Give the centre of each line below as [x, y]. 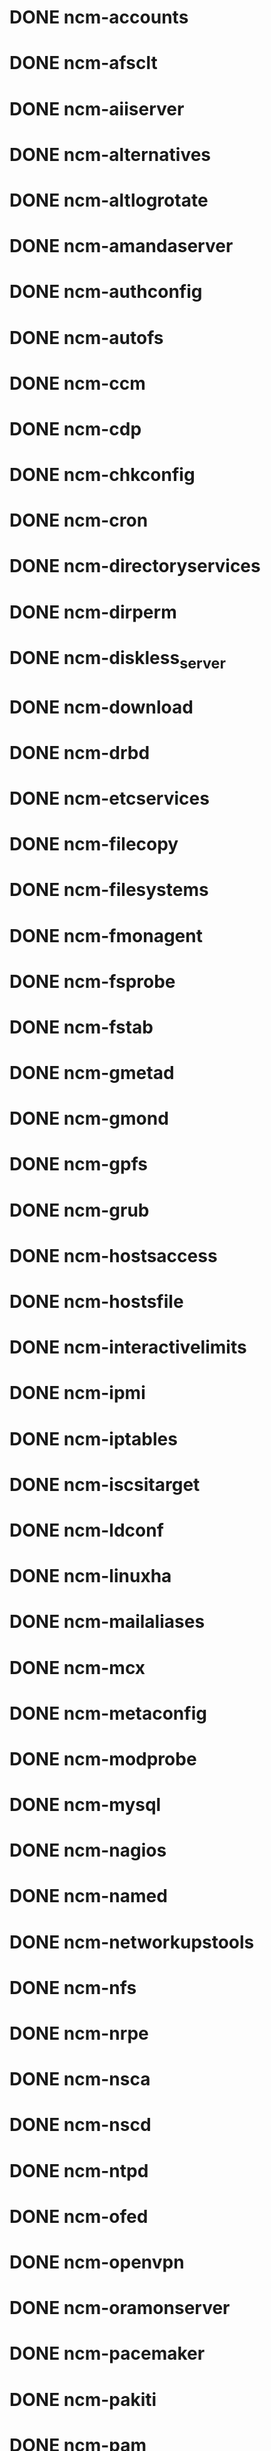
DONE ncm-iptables [93, 1438]
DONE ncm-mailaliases [107, 1622]
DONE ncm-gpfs [79, 1164]
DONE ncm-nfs [73, 1987]
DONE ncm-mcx [77, 1667]
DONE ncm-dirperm [93, 612]
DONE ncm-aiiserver [97, 108]
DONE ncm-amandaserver [121, 246]
